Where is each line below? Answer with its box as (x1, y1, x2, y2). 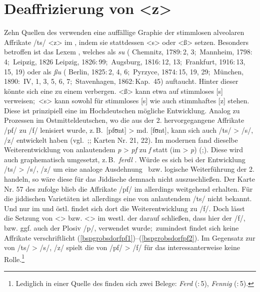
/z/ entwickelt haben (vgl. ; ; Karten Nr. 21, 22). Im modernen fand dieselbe (4, 134, 238, 145)
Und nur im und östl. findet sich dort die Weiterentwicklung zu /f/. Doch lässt (4, 203, 245, 213)
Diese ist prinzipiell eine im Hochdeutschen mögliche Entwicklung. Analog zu (4, 105, 240, 115)
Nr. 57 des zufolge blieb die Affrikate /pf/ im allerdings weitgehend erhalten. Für (4, 183, 253, 194)
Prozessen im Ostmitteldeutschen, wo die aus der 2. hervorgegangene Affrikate (4, 115, 244, 125)
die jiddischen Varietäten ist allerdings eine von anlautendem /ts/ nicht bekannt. (4, 193, 252, 204)
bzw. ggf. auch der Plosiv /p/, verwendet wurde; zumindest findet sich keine (4, 223, 239, 233)
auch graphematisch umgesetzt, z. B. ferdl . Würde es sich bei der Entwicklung (4, 154, 245, 164)
